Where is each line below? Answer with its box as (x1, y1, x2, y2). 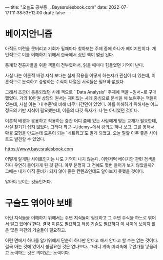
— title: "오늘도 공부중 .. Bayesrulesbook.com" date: (5, 4, 108, 10)
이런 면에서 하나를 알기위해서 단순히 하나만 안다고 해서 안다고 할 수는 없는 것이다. (5, 237, 159, 243)
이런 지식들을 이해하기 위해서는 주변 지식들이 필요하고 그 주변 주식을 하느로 (5, 214, 147, 220)
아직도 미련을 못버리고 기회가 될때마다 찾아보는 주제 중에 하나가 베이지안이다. (5, 46, 151, 51)
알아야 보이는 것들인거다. (5, 178, 52, 185)
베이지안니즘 (5, 28, 53, 40)
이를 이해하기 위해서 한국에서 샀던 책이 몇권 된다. (21, 51, 115, 57)
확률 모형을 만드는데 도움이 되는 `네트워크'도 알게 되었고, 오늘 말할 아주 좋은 (5, 130, 148, 136)
